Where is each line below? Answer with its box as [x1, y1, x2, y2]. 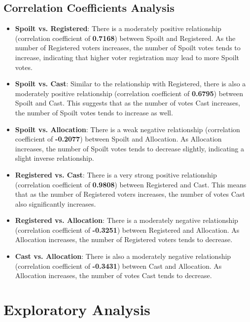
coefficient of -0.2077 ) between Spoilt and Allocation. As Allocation [15, 134, 222, 144]
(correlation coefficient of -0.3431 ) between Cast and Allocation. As [15, 260, 222, 271]
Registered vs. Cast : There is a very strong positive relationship [15, 169, 217, 179]
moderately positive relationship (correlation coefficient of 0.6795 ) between [15, 88, 244, 98]
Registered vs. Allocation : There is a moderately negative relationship [15, 215, 238, 225]
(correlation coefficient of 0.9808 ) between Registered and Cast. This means [15, 179, 247, 189]
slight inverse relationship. [15, 153, 94, 163]
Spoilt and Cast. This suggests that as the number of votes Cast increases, [15, 98, 240, 108]
